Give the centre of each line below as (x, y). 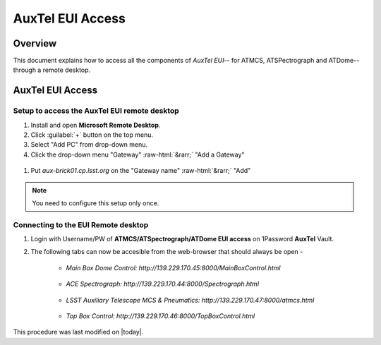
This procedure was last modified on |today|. (78, 332)
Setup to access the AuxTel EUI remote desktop (96, 111)
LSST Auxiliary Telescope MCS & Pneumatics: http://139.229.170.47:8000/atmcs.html (190, 300)
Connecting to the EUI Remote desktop (81, 224)
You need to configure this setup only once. (96, 203)
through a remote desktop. (52, 70)
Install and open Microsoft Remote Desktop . (96, 125)
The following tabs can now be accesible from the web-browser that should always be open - (167, 252)
